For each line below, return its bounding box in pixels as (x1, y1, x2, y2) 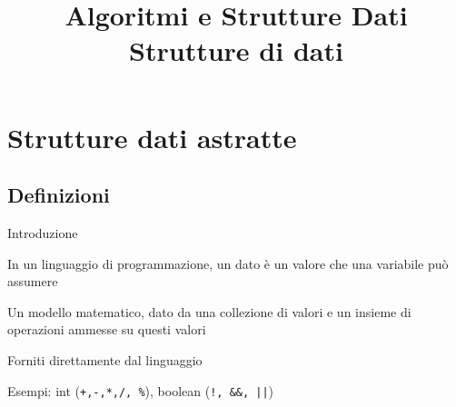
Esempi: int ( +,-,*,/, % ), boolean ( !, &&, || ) (7, 381, 274, 400)
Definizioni (7, 181, 110, 209)
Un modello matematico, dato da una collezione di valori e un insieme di (7, 302, 411, 321)
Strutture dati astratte (7, 118, 297, 155)
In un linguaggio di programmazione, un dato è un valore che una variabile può (7, 253, 449, 273)
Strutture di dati (129, 32, 343, 69)
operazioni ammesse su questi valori (7, 320, 206, 339)
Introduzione (7, 223, 78, 242)
